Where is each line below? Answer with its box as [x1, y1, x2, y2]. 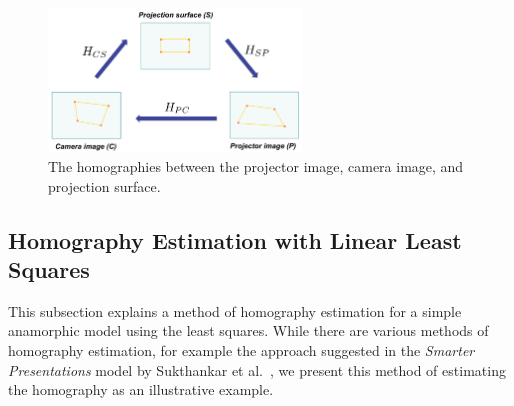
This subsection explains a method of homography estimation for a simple [8, 300, 462, 321]
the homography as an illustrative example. [8, 379, 274, 400]
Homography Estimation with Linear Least [8, 224, 462, 255]
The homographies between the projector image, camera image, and [48, 156, 464, 177]
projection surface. [48, 175, 161, 196]
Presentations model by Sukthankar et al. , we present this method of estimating [8, 359, 506, 380]
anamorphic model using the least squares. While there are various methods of [8, 320, 489, 341]
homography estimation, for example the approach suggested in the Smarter [8, 340, 475, 361]
